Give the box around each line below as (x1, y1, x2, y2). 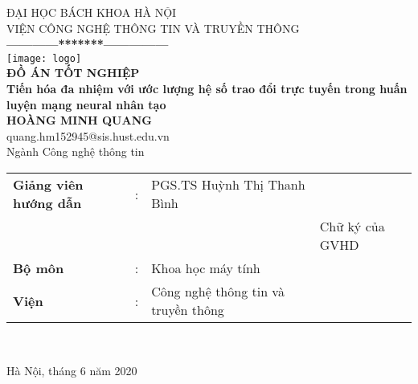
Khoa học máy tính (151, 259, 260, 277)
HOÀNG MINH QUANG (6, 112, 152, 129)
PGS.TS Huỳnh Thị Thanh (151, 175, 305, 194)
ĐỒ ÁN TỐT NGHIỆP (6, 64, 140, 81)
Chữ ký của (319, 217, 385, 235)
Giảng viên (13, 175, 84, 194)
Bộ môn (13, 259, 64, 277)
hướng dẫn (13, 194, 82, 212)
